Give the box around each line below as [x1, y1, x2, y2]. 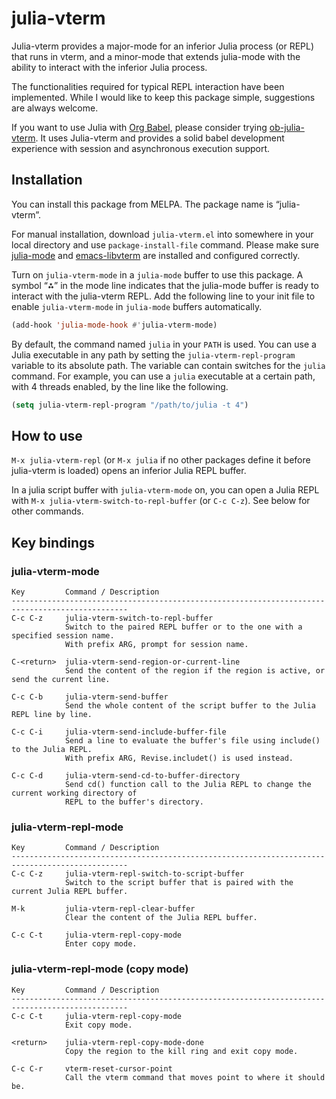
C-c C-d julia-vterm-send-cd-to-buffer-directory [11, 771, 241, 781]
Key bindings [11, 534, 96, 551]
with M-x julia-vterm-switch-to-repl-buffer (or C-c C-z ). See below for [11, 495, 311, 507]
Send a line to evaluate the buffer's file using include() [64, 736, 321, 746]
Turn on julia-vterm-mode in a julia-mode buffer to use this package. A [11, 268, 304, 281]
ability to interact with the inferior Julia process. [11, 61, 208, 73]
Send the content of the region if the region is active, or [64, 666, 326, 676]
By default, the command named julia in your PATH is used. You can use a [11, 338, 317, 350]
